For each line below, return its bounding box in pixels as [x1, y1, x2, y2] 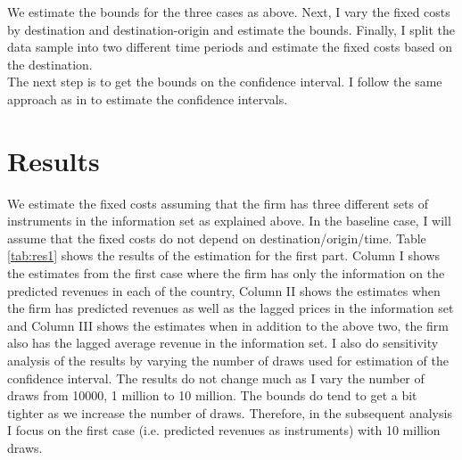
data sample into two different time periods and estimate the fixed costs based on [7, 37, 453, 56]
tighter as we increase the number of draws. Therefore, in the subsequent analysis [7, 403, 452, 422]
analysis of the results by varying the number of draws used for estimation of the [7, 351, 450, 370]
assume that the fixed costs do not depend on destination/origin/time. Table [7, 228, 426, 247]
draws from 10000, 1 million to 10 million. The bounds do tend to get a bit [7, 386, 417, 405]
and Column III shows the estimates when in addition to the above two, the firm [7, 316, 449, 334]
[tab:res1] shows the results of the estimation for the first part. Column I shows [7, 246, 441, 265]
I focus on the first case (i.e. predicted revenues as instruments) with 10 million [7, 421, 441, 439]
